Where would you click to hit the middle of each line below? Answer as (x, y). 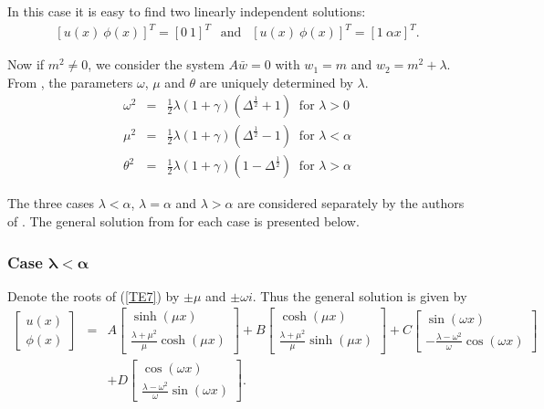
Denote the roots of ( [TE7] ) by (94, 295)
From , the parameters (70, 82)
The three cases (51, 203)
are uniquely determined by (276, 82)
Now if (26, 64)
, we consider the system (156, 64)
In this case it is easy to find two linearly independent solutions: (187, 11)
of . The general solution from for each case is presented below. (183, 221)
